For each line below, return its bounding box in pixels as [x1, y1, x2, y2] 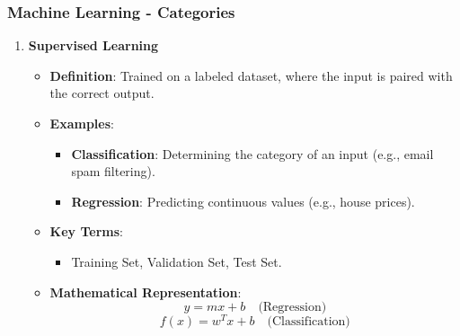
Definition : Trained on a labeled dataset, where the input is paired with [49, 66, 453, 84]
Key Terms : [49, 222, 123, 241]
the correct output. [49, 84, 155, 102]
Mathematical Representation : [49, 282, 242, 301]
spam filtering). [71, 162, 155, 181]
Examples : [49, 114, 114, 132]
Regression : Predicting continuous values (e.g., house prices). [71, 191, 415, 210]
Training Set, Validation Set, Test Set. [71, 252, 282, 270]
